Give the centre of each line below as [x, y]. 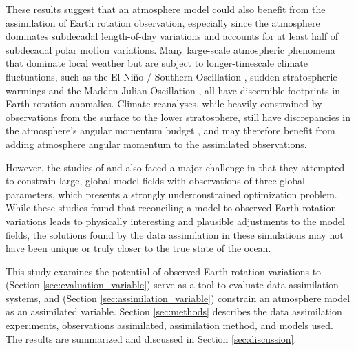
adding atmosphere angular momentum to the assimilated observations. [156, 143]
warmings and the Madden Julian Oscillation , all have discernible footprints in [173, 90]
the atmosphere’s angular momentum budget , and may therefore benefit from [170, 130]
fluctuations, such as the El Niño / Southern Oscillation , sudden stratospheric [171, 76]
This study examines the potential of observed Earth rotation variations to [164, 271]
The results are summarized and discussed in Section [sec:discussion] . [151, 338]
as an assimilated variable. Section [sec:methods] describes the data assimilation [174, 311]
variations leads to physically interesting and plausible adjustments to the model [175, 221]
